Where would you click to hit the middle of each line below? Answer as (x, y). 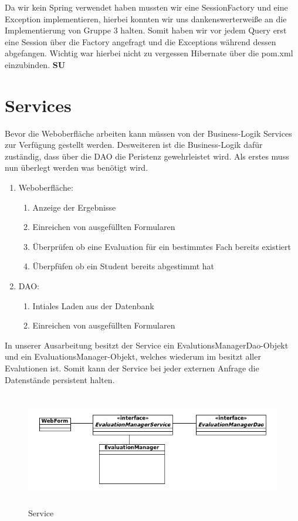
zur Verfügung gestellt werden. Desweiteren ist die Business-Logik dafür (134, 145)
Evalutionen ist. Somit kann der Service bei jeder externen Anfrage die (132, 368)
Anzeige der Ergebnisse (74, 207)
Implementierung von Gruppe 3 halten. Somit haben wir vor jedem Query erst (146, 30)
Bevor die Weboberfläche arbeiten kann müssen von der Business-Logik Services (148, 133)
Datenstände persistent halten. (60, 379)
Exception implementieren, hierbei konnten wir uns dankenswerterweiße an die (146, 18)
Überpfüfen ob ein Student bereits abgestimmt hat (123, 266)
